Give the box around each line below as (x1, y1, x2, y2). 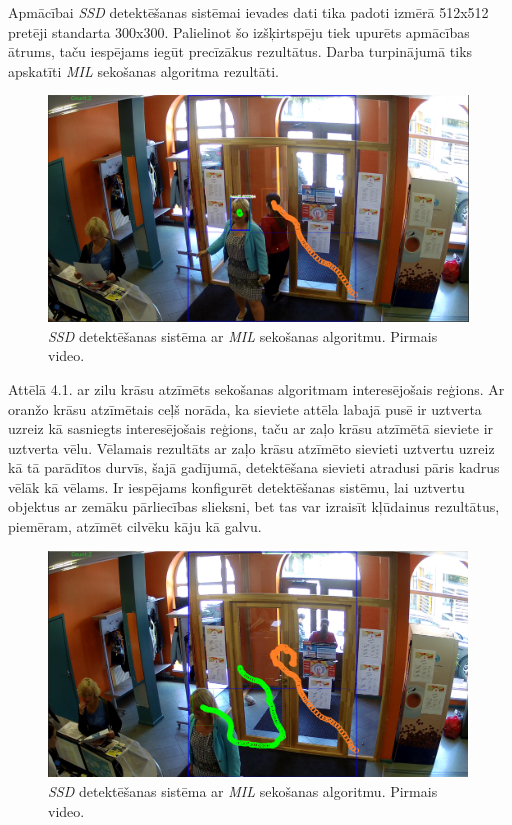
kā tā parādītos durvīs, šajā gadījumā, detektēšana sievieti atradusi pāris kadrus (8, 457, 500, 478)
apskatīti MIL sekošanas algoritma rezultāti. (8, 60, 279, 81)
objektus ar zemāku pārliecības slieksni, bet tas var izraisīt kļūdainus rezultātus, (8, 496, 500, 517)
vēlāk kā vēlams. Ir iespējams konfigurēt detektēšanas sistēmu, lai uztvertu (8, 476, 465, 497)
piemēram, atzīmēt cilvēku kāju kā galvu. (8, 516, 262, 537)
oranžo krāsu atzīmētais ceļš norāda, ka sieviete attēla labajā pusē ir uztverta (8, 398, 482, 419)
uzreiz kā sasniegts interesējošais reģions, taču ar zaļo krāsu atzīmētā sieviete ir (8, 418, 494, 439)
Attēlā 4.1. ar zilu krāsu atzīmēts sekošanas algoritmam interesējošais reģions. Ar (8, 378, 505, 399)
